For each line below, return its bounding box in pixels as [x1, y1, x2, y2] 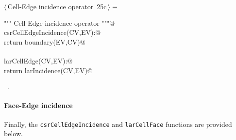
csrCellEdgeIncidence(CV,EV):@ [4, 27, 101, 37]
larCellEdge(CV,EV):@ [4, 55, 73, 65]
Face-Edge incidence [4, 100, 73, 110]
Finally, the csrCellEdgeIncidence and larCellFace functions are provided [4, 119, 232, 129]
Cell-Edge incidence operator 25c [7, 1, 107, 11]
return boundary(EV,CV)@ [4, 36, 85, 47]
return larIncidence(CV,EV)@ [4, 65, 93, 75]
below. [4, 128, 23, 139]
